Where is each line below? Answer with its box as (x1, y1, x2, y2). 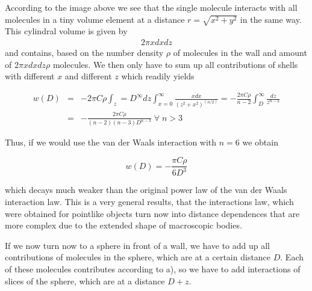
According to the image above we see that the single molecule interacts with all (5, 1, 298, 13)
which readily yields (121, 70, 195, 82)
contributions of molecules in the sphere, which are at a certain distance (5, 251, 271, 263)
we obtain (242, 136, 278, 149)
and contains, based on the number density (5, 46, 164, 58)
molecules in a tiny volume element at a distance (5, 13, 185, 25)
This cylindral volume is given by (5, 25, 128, 37)
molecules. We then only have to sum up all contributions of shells (52, 58, 298, 70)
